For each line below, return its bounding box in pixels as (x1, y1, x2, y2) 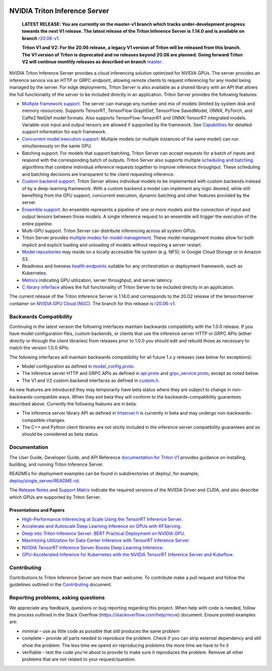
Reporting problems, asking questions (9, 594, 105, 601)
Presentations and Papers (9, 507, 65, 513)
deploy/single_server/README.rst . (9, 477, 81, 484)
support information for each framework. (22, 129, 107, 135)
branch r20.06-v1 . (22, 35, 60, 41)
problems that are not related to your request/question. (22, 656, 136, 662)
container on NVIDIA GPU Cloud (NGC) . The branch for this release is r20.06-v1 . (9, 300, 176, 306)
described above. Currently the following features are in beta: (9, 401, 137, 407)
